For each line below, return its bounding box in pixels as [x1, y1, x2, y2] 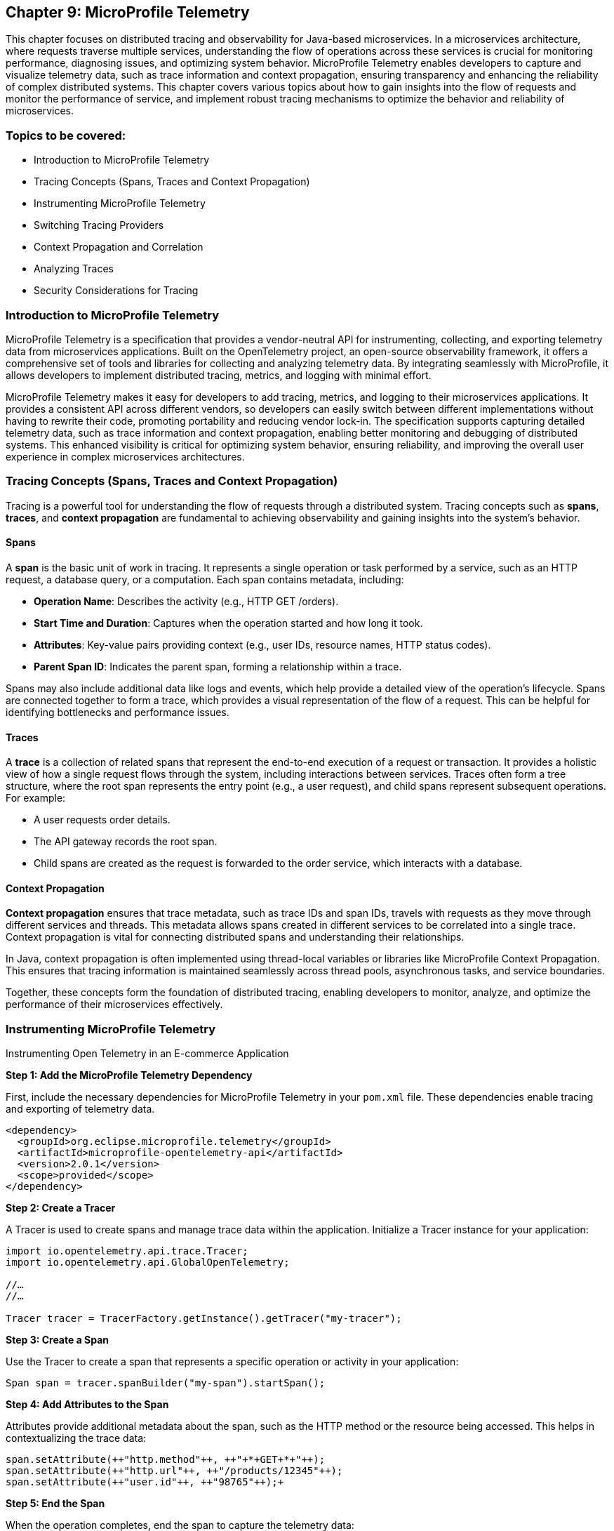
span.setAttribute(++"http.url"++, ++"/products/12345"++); [6, 1465, 343, 1477]
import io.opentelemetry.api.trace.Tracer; [6, 1245, 248, 1257]
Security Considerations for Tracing [34, 284, 199, 297]
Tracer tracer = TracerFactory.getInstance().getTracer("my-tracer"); [6, 1313, 402, 1325]
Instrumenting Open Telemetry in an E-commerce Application [6, 1047, 289, 1060]
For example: [6, 792, 66, 804]
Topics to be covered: [6, 128, 126, 143]
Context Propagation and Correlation [34, 241, 203, 253]
